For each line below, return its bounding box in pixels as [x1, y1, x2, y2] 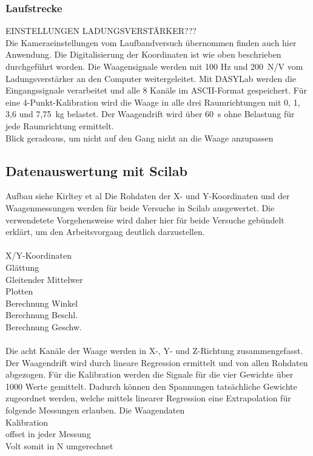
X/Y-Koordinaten [5, 249, 72, 262]
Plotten [5, 285, 33, 298]
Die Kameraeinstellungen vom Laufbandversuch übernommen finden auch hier [5, 36, 297, 49]
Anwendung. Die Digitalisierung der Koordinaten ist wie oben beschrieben [5, 48, 281, 61]
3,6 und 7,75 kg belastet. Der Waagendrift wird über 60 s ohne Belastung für [5, 107, 295, 120]
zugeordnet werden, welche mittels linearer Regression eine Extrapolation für [5, 392, 291, 404]
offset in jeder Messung [5, 427, 91, 440]
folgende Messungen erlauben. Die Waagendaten [5, 404, 185, 417]
